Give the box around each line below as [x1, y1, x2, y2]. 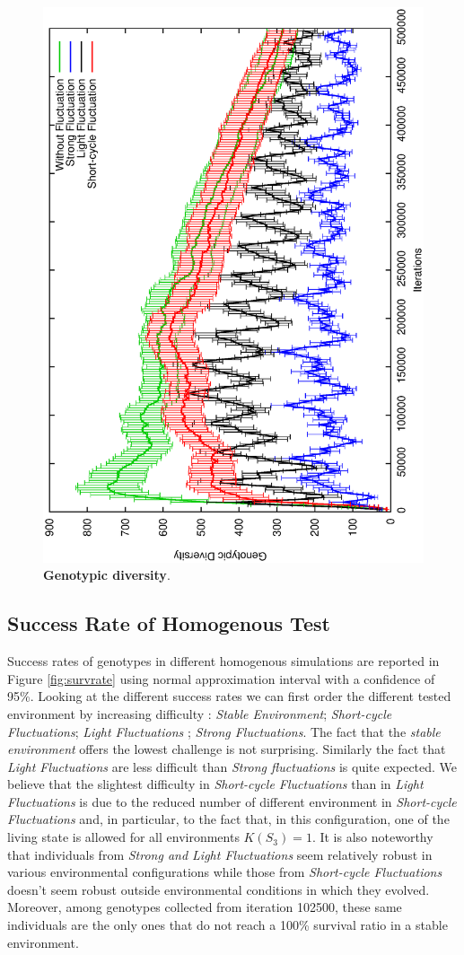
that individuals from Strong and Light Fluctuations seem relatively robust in [7, 845, 433, 863]
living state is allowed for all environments [7, 828, 240, 846]
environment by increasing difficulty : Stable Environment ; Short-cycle [7, 704, 392, 723]
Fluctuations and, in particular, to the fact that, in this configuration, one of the [7, 810, 450, 828]
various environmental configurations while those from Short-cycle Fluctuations [7, 863, 442, 881]
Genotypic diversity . [43, 565, 171, 584]
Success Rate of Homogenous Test [7, 609, 330, 637]
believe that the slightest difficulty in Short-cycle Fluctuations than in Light [7, 775, 424, 793]
